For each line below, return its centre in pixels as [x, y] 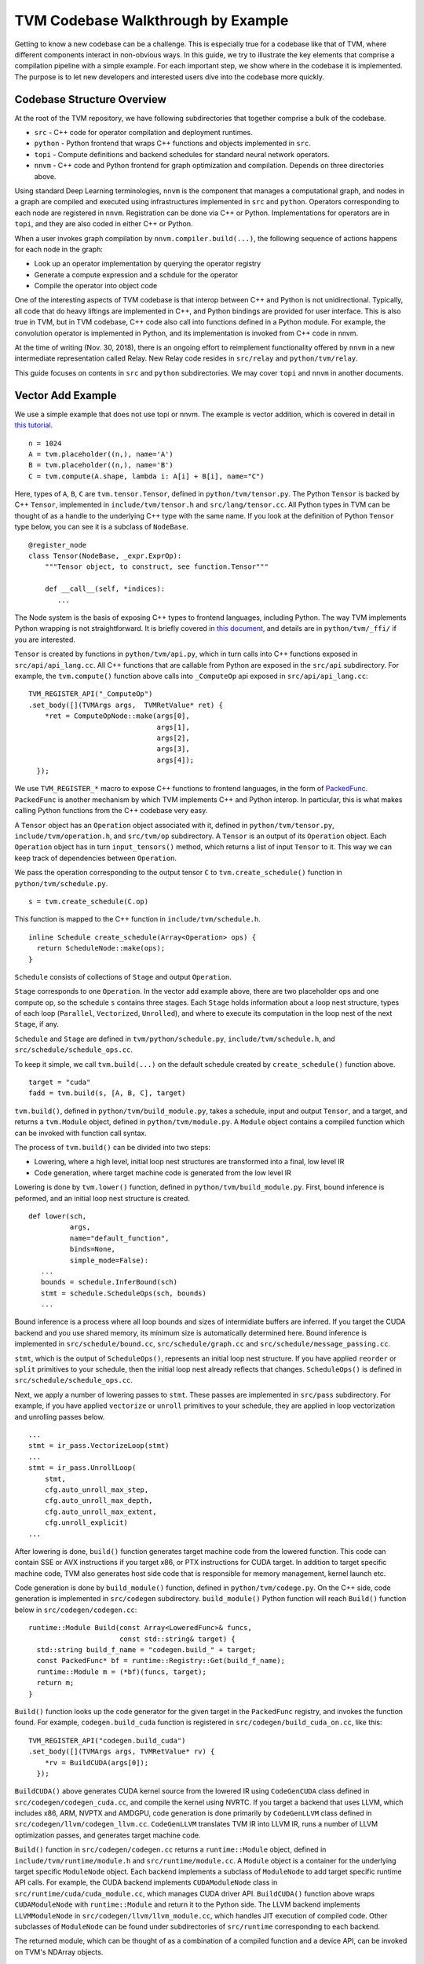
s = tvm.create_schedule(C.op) [89, 901]
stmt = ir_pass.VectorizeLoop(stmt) [99, 1446]
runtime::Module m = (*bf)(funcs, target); [122, 1672]
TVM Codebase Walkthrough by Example [152, 20]
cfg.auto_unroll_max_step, [97, 1489]
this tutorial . [34, 425]
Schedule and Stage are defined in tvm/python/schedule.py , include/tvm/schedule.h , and [175, 1039]
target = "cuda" [60, 1083]
